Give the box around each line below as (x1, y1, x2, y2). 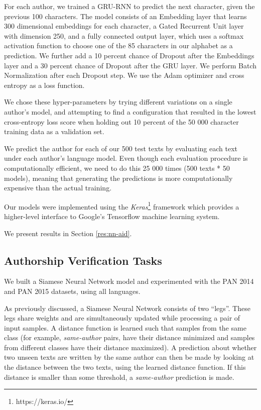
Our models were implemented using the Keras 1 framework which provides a (4, 199, 239, 212)
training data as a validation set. (4, 126, 104, 137)
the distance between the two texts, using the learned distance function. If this (4, 362, 246, 372)
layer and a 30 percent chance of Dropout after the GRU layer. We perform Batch (4, 60, 256, 70)
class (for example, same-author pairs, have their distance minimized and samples (4, 332, 255, 343)
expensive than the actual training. (4, 182, 112, 193)
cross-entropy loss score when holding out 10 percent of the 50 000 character (4, 116, 239, 127)
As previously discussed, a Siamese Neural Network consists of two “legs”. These (4, 302, 250, 313)
